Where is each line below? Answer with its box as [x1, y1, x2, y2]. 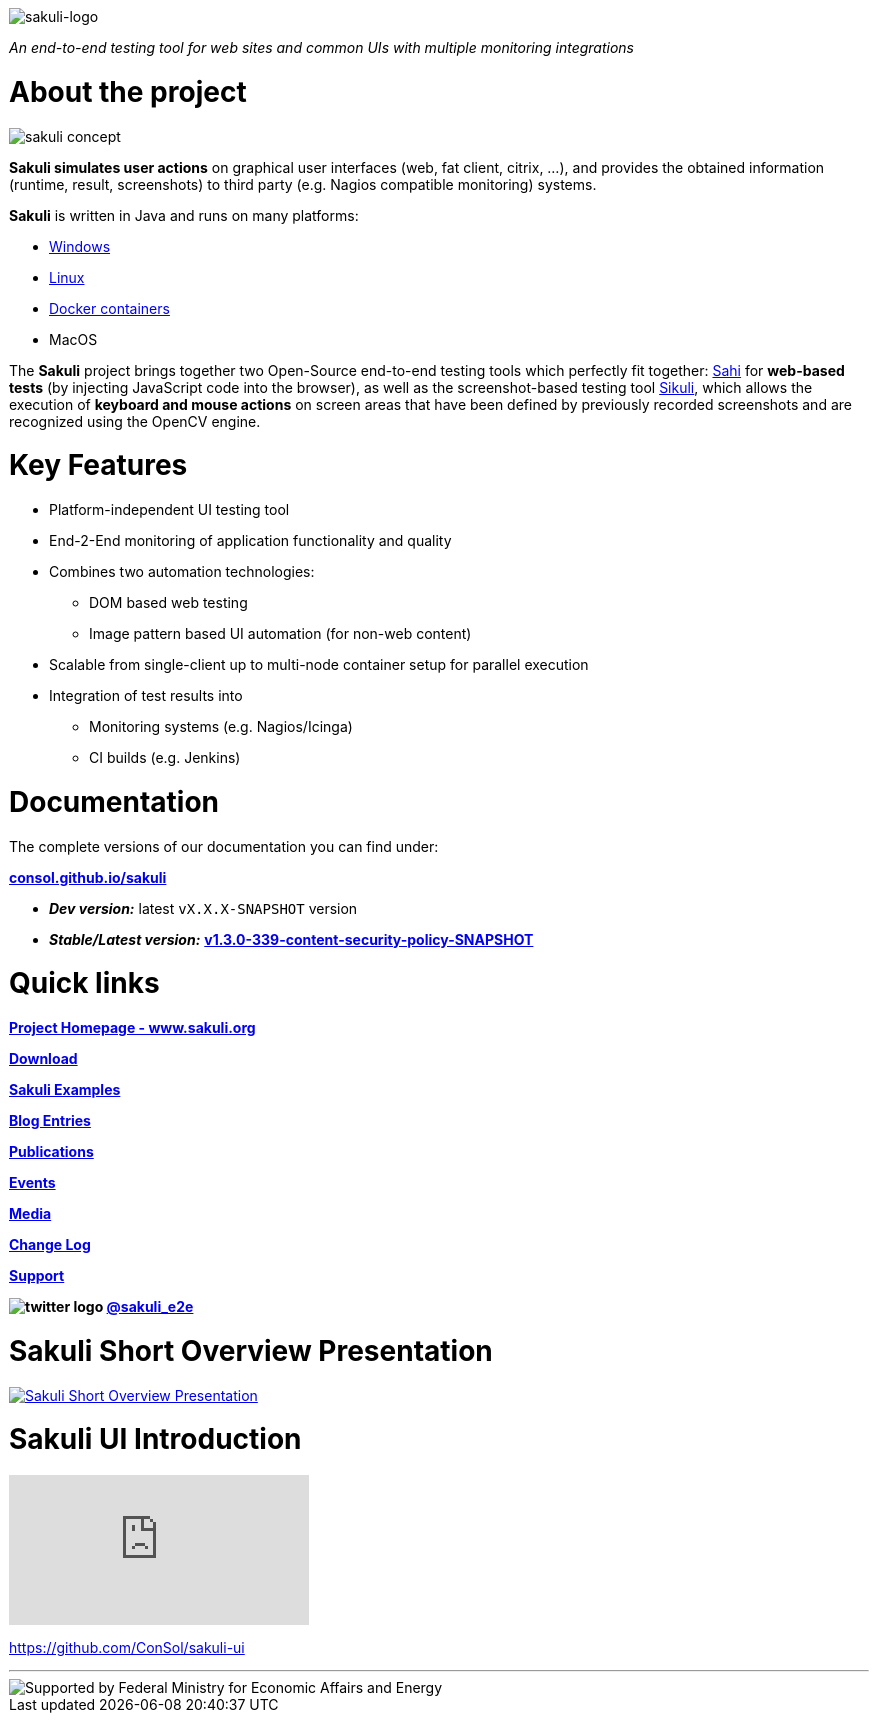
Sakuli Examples [9, 1081, 121, 1098]
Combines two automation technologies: [49, 563, 315, 580]
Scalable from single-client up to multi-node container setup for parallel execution [49, 656, 589, 673]
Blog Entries [9, 1112, 91, 1129]
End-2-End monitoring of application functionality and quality [49, 532, 452, 549]
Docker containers [49, 299, 170, 317]
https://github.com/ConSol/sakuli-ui [9, 1639, 245, 1656]
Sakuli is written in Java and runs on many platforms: [9, 206, 359, 224]
